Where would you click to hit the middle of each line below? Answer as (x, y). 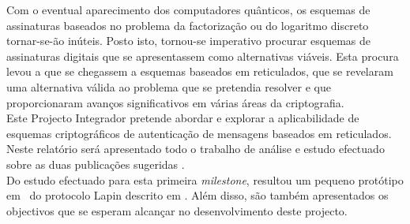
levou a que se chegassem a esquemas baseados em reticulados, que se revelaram (200, 71)
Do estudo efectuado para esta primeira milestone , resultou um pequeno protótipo (205, 179)
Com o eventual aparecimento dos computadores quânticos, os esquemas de (188, 9)
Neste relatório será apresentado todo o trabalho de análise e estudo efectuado (196, 149)
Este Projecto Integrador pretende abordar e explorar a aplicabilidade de (183, 118)
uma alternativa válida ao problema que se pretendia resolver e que (169, 86)
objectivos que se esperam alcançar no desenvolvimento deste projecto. (177, 210)
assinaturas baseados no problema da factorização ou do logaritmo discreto (188, 25)
